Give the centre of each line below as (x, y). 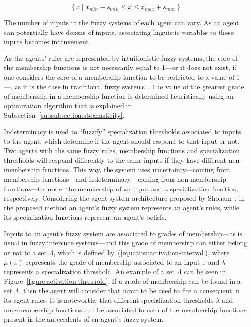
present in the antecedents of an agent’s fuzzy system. (84, 319)
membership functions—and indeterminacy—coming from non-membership (115, 179)
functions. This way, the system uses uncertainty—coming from (136, 169)
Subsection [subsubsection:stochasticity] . (64, 115)
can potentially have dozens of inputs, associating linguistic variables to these (119, 32)
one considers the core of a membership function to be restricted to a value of (119, 77)
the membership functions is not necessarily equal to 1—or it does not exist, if (120, 67)
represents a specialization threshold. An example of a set (89, 271)
